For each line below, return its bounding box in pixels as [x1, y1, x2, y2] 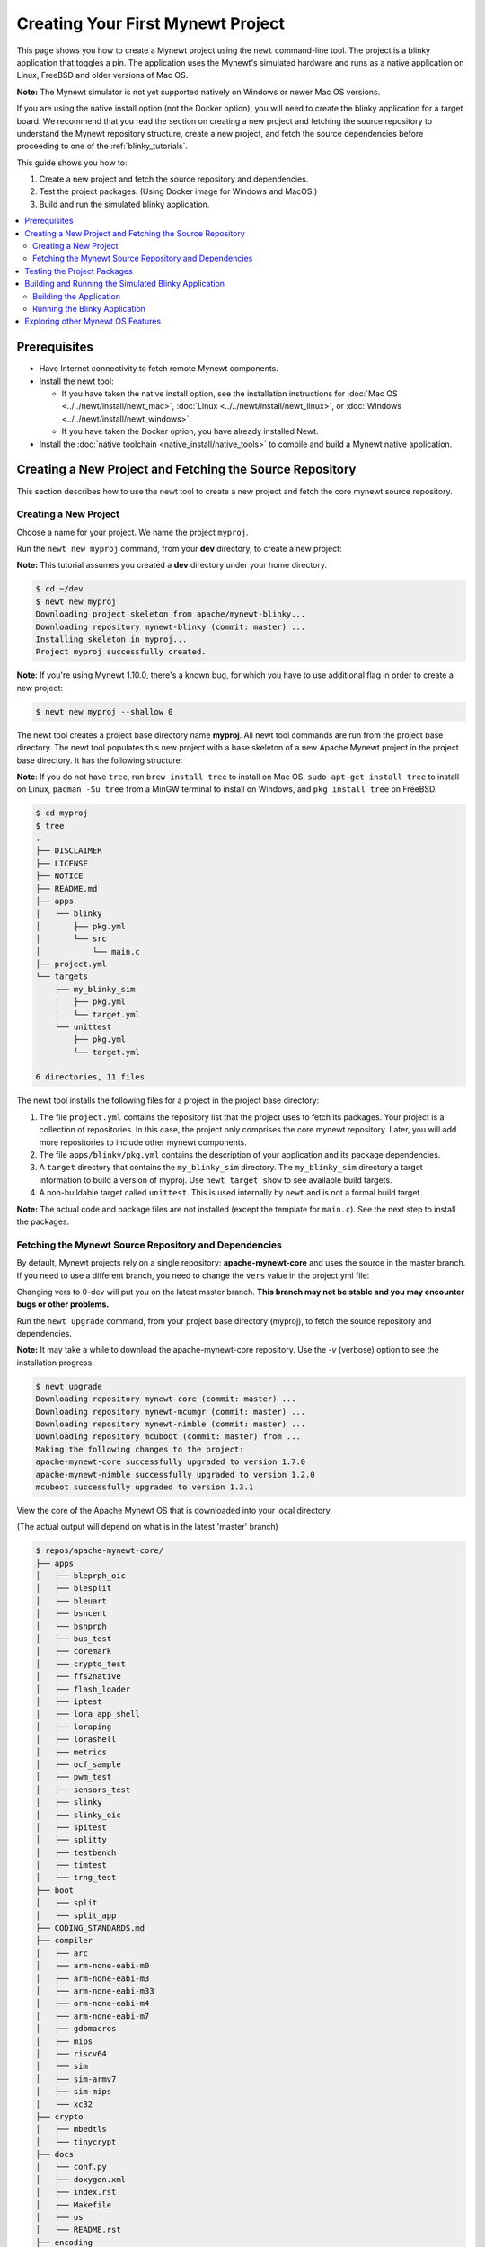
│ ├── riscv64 [35, 2048, 108, 2058]
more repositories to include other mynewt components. [39, 1137, 247, 1148]
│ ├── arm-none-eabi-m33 [35, 1985, 154, 1995]
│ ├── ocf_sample [35, 1759, 121, 1770]
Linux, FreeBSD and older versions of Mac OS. [16, 70, 189, 81]
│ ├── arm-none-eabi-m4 [35, 1998, 150, 2009]
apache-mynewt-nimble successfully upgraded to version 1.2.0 [35, 1470, 315, 1479]
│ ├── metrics [35, 1746, 108, 1757]
